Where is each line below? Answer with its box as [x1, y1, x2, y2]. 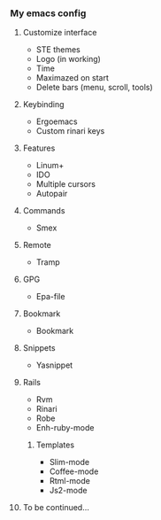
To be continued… [22, 502, 89, 513]
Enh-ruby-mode [35, 423, 95, 433]
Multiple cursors [35, 179, 96, 190]
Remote [22, 240, 52, 251]
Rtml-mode [49, 476, 91, 486]
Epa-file [35, 291, 65, 302]
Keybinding [22, 99, 65, 110]
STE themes [35, 44, 80, 55]
